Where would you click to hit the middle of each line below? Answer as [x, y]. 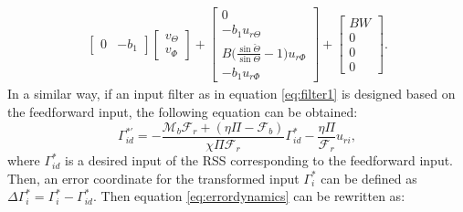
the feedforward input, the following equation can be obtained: [183, 112]
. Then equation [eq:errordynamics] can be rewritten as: [249, 196]
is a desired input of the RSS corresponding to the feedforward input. [259, 160]
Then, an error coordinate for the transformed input [153, 178]
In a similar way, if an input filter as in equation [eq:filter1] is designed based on [231, 94]
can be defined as [369, 178]
